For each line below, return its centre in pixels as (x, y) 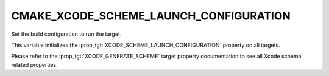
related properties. (34, 64)
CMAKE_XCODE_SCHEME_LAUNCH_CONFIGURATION (151, 16)
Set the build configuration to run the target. (66, 34)
